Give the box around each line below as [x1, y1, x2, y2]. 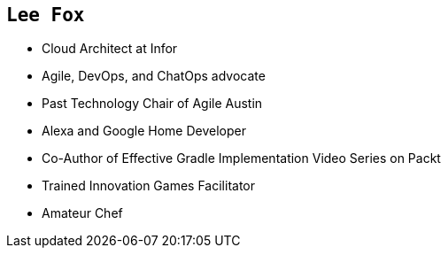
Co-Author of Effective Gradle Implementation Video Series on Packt [42, 151, 441, 166]
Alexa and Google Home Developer [42, 123, 246, 139]
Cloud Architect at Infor [42, 41, 178, 57]
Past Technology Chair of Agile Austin [42, 96, 263, 112]
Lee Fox [6, 4, 85, 26]
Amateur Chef [42, 205, 123, 221]
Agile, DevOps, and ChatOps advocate [42, 68, 266, 84]
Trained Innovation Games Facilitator [42, 178, 256, 194]
